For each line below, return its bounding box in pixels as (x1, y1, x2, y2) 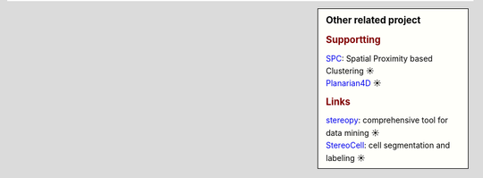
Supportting (326, 34, 381, 47)
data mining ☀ (326, 127, 380, 138)
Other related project (326, 14, 421, 26)
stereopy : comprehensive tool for (326, 114, 449, 125)
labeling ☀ (326, 152, 366, 163)
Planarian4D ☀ (326, 78, 382, 89)
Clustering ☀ (326, 65, 375, 76)
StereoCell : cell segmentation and (326, 140, 451, 151)
